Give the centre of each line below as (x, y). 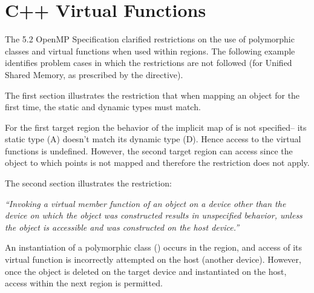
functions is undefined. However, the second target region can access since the (149, 150)
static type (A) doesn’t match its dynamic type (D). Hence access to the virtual (153, 139)
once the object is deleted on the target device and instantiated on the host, (146, 271)
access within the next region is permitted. (84, 283)
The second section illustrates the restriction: (88, 183)
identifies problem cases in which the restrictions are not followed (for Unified (149, 63)
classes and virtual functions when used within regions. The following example (150, 51)
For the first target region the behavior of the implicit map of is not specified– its (156, 127)
